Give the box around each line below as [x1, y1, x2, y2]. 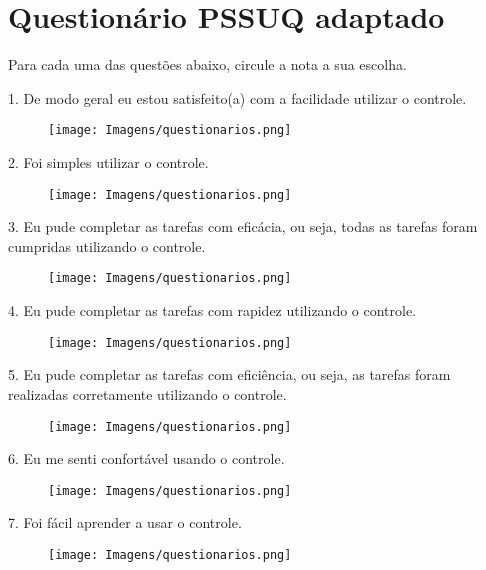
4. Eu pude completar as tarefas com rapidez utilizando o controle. [8, 300, 417, 321]
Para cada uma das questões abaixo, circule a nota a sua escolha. [8, 54, 407, 75]
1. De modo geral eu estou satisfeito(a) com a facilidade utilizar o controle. [8, 87, 467, 108]
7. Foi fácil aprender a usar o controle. [8, 512, 242, 533]
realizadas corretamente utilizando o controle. [8, 383, 287, 404]
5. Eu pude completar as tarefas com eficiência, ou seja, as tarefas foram [8, 364, 451, 385]
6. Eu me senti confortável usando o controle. [8, 448, 285, 469]
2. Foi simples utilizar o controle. [8, 151, 209, 172]
